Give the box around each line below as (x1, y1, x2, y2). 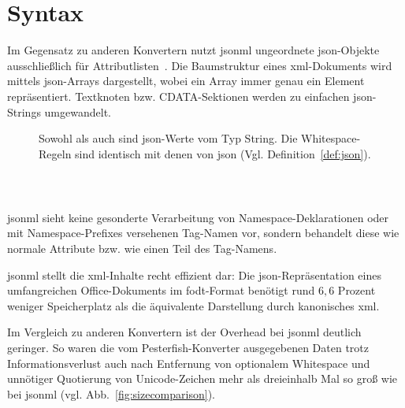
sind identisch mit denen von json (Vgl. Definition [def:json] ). (75, 145, 371, 161)
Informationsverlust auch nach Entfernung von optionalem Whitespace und (7, 354, 370, 371)
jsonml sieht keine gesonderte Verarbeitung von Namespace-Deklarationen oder (7, 209, 389, 225)
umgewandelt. (44, 103, 111, 120)
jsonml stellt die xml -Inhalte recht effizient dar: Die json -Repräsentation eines (7, 266, 381, 283)
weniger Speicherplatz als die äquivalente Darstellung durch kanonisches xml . (7, 297, 380, 313)
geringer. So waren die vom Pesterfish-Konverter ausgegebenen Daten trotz (7, 339, 369, 356)
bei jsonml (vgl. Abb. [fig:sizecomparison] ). (7, 385, 215, 402)
